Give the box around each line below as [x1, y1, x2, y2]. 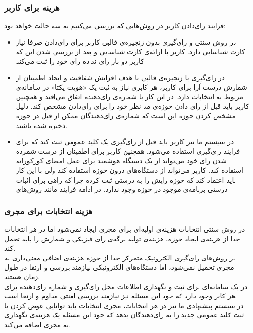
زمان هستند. [4, 271, 40, 281]
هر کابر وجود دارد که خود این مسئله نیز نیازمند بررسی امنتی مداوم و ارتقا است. [4, 291, 237, 301]
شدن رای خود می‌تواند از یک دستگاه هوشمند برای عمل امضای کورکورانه [16, 155, 227, 166]
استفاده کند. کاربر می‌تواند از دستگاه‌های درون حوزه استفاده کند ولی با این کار [16, 165, 243, 175]
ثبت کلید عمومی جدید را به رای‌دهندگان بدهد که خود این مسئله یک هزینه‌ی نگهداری [4, 310, 244, 320]
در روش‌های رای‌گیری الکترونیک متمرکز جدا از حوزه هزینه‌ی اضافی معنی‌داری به [4, 252, 236, 262]
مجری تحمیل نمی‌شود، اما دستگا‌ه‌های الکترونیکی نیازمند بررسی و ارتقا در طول [4, 262, 234, 272]
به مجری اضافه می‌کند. [4, 319, 71, 329]
